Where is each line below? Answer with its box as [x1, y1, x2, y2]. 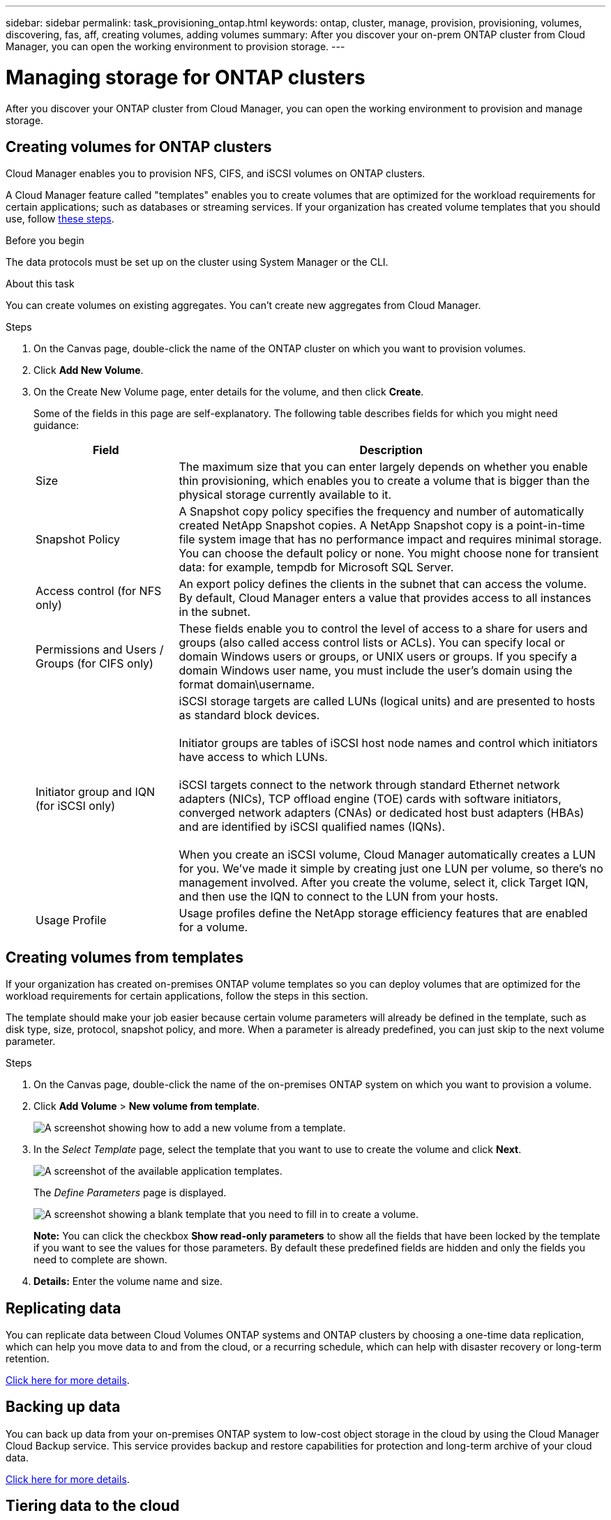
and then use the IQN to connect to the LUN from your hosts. [179, 889, 499, 904]
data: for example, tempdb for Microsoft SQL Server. [179, 560, 454, 575]
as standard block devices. [179, 708, 320, 723]
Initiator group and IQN [36, 785, 156, 799]
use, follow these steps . [6, 213, 114, 225]
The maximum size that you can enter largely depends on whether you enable [179, 460, 588, 474]
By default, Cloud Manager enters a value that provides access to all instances [179, 591, 591, 605]
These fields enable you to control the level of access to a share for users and [179, 622, 588, 636]
